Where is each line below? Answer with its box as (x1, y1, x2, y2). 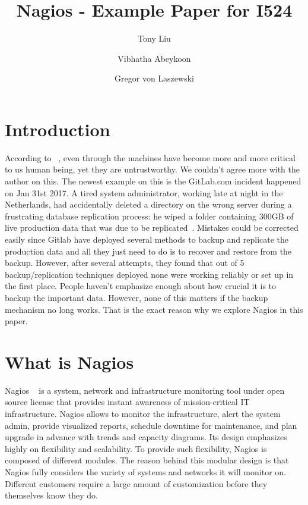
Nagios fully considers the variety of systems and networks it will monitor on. (5, 466, 286, 478)
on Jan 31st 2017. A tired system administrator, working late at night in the (5, 186, 283, 199)
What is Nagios (5, 349, 134, 374)
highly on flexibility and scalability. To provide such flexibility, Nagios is (5, 442, 267, 454)
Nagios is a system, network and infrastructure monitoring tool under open (5, 384, 285, 396)
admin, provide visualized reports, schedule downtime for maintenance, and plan (5, 419, 297, 431)
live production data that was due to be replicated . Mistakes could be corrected (5, 221, 299, 234)
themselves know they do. (5, 489, 98, 501)
